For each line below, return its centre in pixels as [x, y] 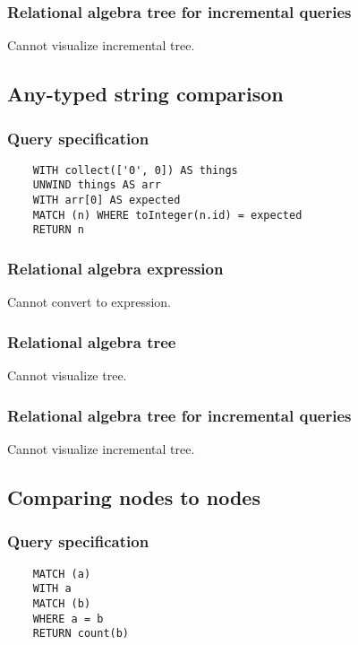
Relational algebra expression [115, 269]
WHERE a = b [68, 619]
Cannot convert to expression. [89, 302]
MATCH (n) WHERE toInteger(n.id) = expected [167, 215]
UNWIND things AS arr [97, 185]
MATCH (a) [62, 574]
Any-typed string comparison [145, 94]
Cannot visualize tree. [67, 375]
